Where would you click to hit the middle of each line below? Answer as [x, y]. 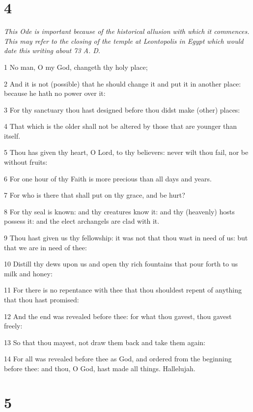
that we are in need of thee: [45, 247]
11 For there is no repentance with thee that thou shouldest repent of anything [123, 290]
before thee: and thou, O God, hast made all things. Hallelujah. [100, 368]
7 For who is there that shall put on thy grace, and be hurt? [95, 195]
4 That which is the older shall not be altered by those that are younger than [121, 126]
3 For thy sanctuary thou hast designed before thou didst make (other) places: [122, 109]
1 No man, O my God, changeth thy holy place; [76, 67]
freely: [13, 326]
